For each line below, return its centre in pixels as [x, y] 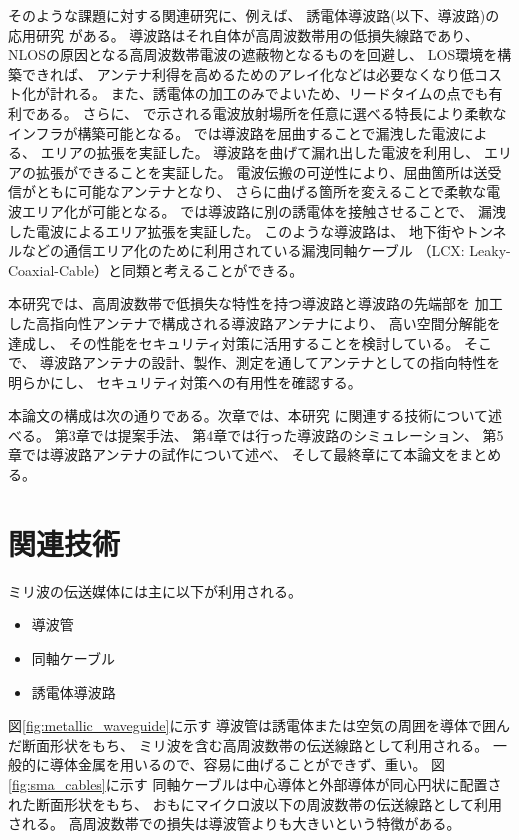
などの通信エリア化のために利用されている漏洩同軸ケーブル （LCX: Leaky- [266, 250]
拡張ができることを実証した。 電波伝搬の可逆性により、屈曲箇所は [254, 171]
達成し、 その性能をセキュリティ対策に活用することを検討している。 [234, 342]
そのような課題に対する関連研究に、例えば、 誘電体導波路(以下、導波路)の [254, 15]
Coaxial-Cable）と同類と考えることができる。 [156, 269]
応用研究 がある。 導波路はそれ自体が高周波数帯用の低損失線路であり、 [243, 34]
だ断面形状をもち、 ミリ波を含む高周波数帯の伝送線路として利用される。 [248, 744]
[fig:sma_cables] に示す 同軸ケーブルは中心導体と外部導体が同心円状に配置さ [255, 783]
